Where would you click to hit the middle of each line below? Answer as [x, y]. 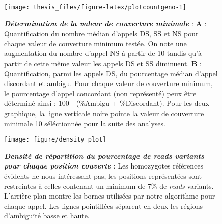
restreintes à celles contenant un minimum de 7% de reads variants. [109, 186]
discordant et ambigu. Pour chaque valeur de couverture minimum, [108, 83]
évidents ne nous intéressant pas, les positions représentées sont [103, 176]
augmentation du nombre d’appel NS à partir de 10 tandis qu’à [103, 53]
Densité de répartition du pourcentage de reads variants [104, 156]
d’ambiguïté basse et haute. [47, 216]
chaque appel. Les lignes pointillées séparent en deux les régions [103, 205]
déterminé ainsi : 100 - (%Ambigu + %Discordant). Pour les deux [107, 103]
